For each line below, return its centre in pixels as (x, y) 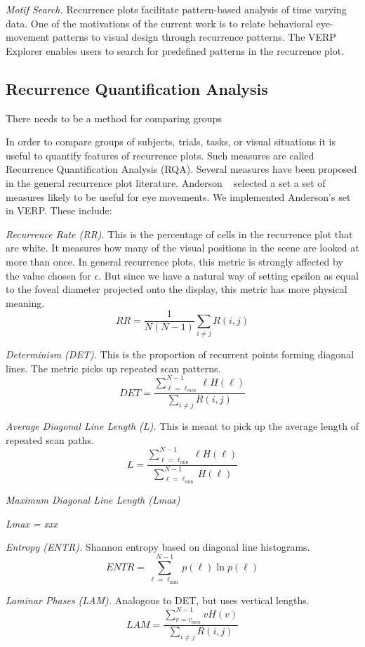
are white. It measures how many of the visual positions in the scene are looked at (182, 248)
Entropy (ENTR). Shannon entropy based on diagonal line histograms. (158, 547)
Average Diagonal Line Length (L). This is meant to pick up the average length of (182, 426)
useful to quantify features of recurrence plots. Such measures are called (160, 155)
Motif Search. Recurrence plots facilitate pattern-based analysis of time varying (176, 9)
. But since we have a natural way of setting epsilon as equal (228, 275)
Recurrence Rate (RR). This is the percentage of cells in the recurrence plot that (179, 234)
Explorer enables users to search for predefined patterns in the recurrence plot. (175, 50)
